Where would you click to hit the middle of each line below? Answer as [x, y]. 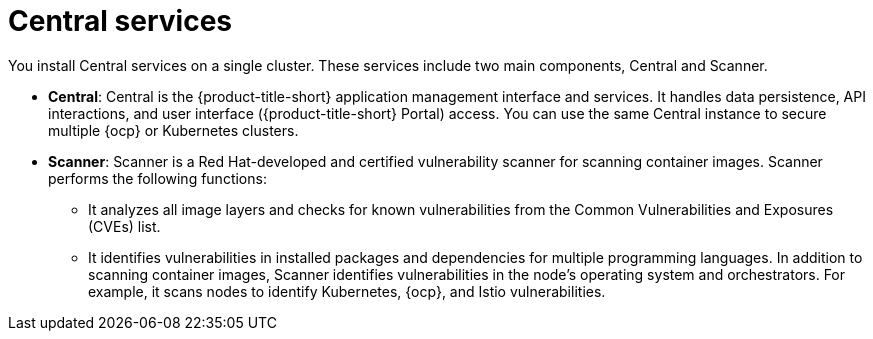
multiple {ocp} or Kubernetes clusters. [173, 130]
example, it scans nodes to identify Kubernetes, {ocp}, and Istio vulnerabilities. [347, 291]
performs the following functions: [157, 178]
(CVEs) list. [124, 226]
